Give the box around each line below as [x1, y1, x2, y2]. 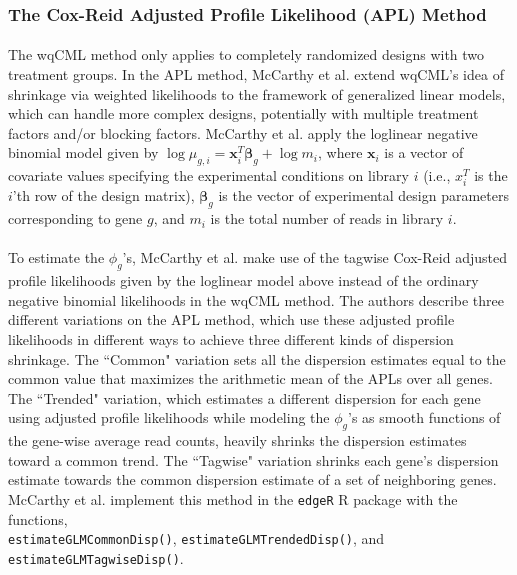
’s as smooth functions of [348, 407, 501, 428]
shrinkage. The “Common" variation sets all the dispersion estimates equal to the [8, 348, 506, 369]
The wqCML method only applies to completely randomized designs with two [8, 44, 485, 65]
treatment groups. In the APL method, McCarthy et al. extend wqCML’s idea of [8, 64, 504, 85]
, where [318, 142, 363, 163]
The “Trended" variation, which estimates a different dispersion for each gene [8, 387, 481, 408]
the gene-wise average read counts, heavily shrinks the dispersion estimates [8, 430, 467, 451]
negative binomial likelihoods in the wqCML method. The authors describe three [8, 289, 505, 310]
